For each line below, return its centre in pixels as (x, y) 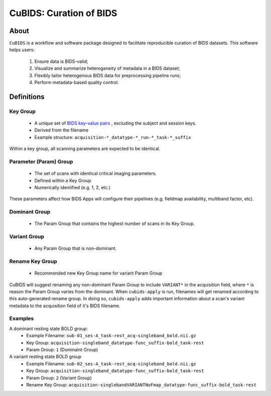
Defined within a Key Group (63, 180)
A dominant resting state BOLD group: (48, 328)
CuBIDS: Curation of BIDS (63, 13)
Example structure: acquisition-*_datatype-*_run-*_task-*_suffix (113, 137)
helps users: (22, 50)
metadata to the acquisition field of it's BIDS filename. (65, 306)
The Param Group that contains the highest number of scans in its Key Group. (115, 224)
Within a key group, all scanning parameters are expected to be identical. (85, 149)
